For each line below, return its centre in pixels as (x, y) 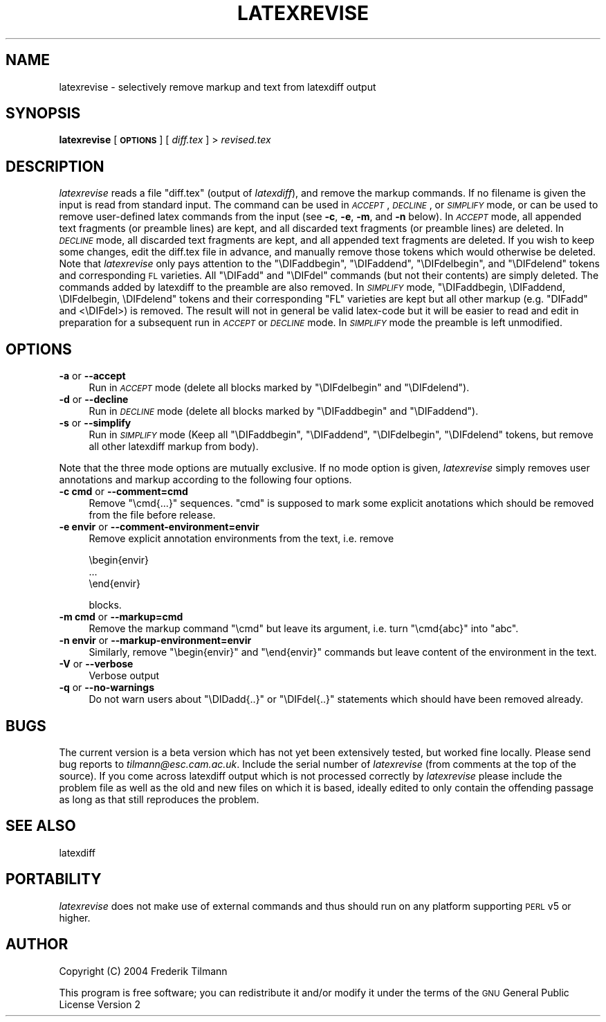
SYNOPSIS (43, 114)
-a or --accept (92, 376)
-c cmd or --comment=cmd (123, 492)
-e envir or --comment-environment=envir (159, 527)
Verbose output (124, 676)
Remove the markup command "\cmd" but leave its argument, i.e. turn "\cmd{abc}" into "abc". (304, 629)
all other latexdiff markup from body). (174, 447)
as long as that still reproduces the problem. (159, 799)
